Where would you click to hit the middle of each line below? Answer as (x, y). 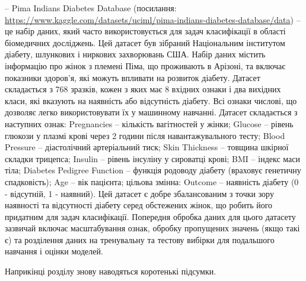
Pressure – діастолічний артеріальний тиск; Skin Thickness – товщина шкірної (147, 147)
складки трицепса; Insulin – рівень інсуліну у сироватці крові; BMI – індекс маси (152, 158)
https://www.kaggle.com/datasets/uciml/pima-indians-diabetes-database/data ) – (153, 19)
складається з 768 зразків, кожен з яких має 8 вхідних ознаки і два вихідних (143, 89)
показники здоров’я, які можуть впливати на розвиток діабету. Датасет (133, 77)
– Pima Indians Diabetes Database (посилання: (91, 8)
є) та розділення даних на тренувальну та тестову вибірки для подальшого (140, 239)
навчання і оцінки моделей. (54, 251)
